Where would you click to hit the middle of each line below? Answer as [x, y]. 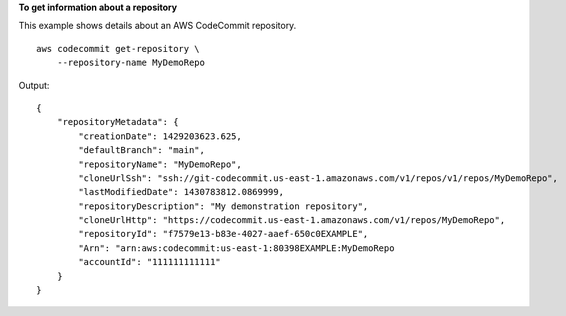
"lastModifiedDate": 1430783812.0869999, [181, 192]
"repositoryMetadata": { [117, 122]
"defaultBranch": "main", [141, 150]
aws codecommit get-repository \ [118, 48]
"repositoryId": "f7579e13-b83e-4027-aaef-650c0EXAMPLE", [223, 234]
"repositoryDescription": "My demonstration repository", [223, 206]
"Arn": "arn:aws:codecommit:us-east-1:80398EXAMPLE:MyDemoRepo [236, 248]
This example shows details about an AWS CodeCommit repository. [157, 26]
